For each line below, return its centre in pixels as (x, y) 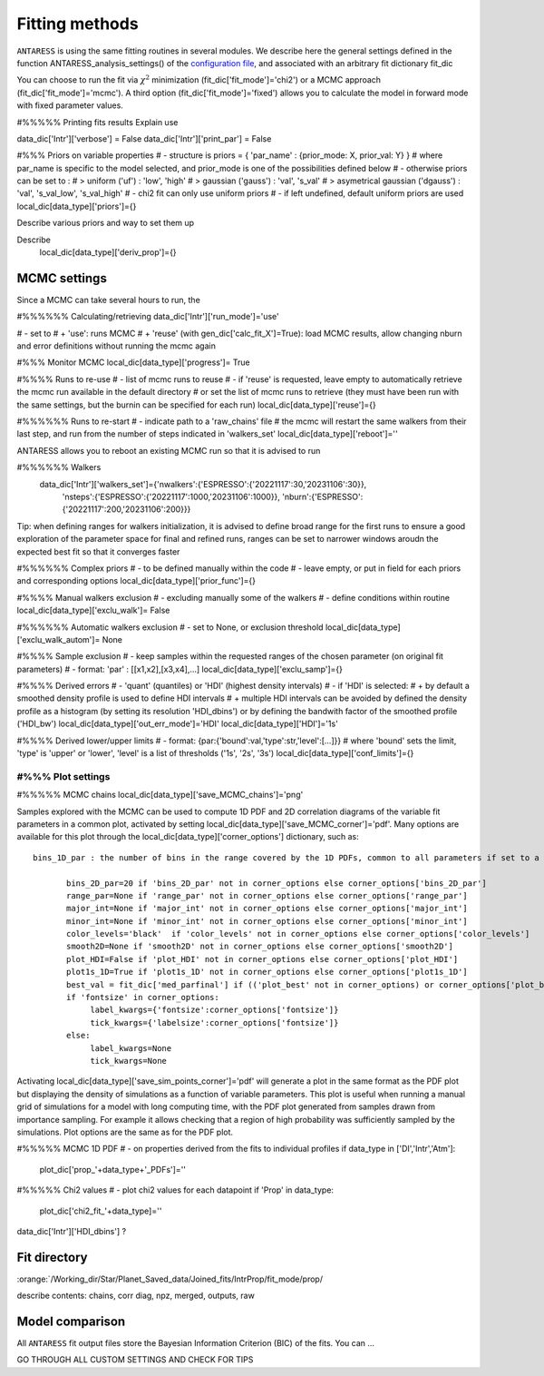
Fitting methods (78, 24)
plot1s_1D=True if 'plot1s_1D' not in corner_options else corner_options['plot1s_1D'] (267, 972)
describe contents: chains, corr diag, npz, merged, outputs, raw (136, 1296)
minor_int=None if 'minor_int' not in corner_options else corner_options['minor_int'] (267, 921)
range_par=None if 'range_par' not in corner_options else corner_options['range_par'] (267, 895)
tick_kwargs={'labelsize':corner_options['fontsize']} (214, 1022)
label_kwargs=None (131, 1048)
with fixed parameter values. (70, 105)
